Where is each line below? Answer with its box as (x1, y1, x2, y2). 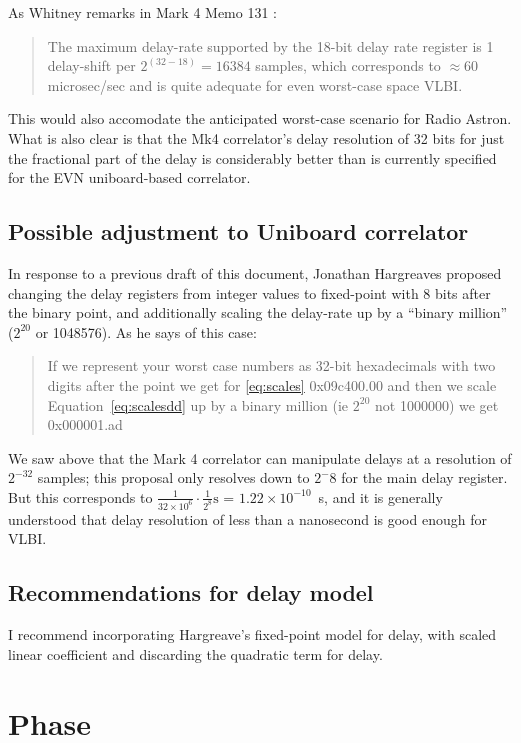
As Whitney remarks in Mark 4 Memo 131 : (8, 2, 277, 22)
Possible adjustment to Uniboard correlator (8, 216, 469, 247)
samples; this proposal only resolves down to (37, 467, 310, 488)
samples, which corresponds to (255, 55, 441, 76)
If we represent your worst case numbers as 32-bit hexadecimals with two (47, 355, 496, 376)
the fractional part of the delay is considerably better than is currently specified (8, 147, 497, 168)
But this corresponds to (8, 486, 153, 507)
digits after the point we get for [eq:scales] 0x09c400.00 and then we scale (47, 374, 497, 395)
